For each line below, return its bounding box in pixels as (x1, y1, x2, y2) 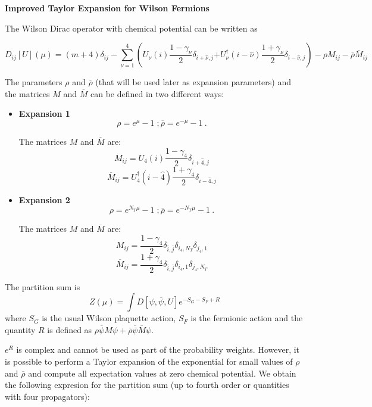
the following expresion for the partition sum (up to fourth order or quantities (5, 378, 289, 391)
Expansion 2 (18, 193, 70, 206)
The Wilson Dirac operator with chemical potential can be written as (5, 21, 258, 34)
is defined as (47, 323, 92, 335)
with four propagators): (5, 390, 90, 402)
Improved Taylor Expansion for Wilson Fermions (5, 2, 210, 14)
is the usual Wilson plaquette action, (42, 312, 176, 324)
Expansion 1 (18, 107, 70, 120)
